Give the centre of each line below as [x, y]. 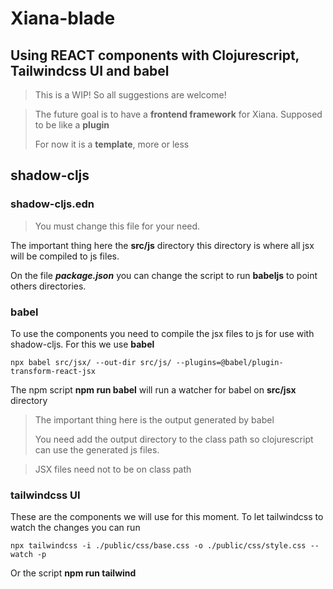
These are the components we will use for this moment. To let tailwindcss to [167, 517]
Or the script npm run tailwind [73, 573]
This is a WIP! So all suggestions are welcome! [130, 95]
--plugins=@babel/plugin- [229, 362]
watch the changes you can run [75, 528]
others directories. [48, 286]
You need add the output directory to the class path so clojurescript [174, 439]
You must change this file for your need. [117, 226]
